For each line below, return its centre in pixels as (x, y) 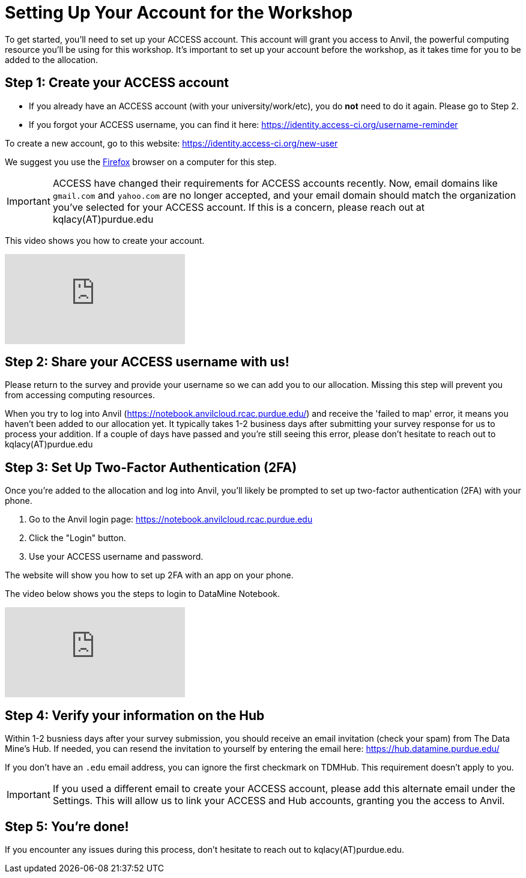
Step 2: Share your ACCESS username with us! (147, 362)
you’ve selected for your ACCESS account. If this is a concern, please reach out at (238, 207)
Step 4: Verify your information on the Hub (135, 715)
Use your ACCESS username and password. (116, 557)
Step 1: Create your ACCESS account (117, 83)
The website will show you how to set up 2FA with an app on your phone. (149, 575)
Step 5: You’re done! (67, 826)
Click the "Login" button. (77, 538)
